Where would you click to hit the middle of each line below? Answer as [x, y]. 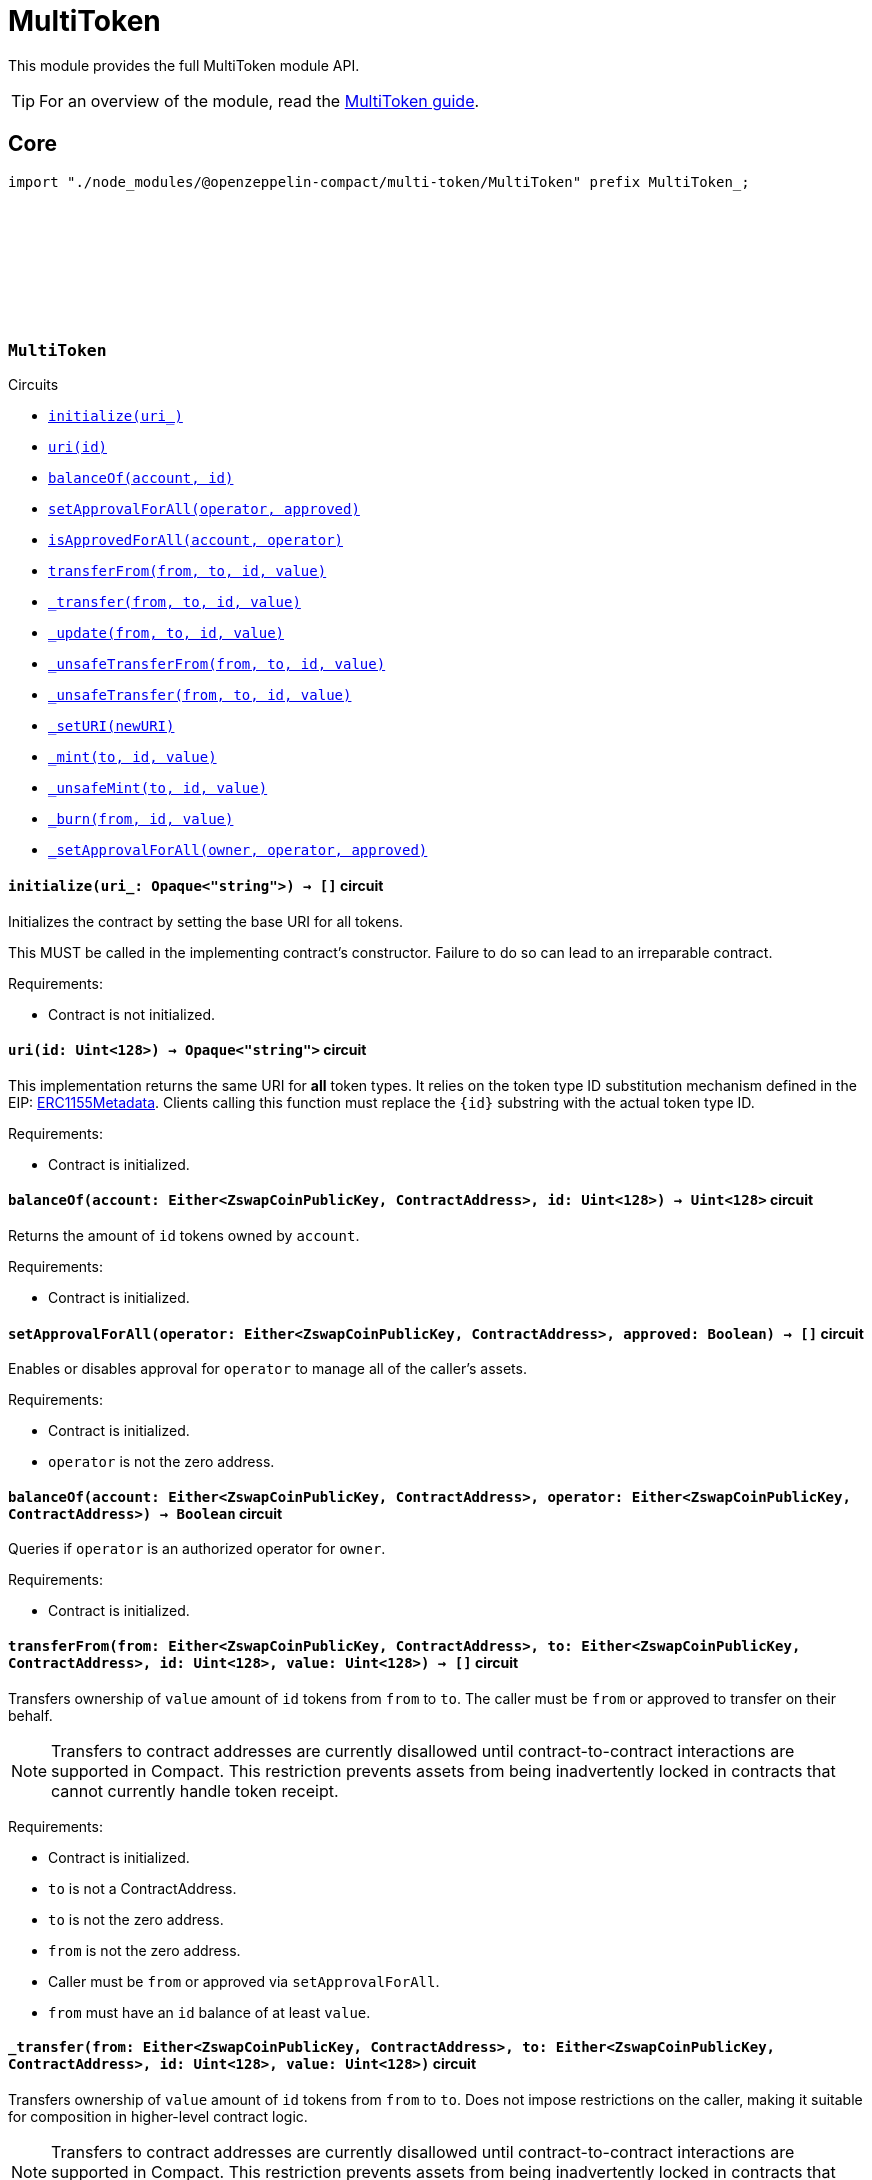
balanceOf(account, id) [141, 478]
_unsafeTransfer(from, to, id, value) [200, 695]
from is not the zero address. [144, 1950]
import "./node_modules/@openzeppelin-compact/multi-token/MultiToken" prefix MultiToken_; [379, 181]
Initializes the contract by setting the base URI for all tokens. [206, 921]
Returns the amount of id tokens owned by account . [184, 1235]
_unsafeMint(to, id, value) [158, 788]
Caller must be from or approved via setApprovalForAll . [244, 1981]
